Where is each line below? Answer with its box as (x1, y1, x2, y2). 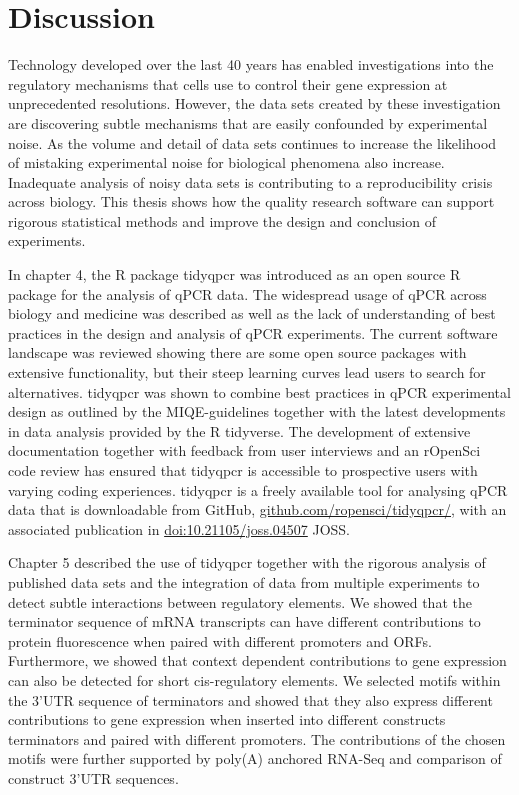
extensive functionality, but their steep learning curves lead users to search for (8, 362, 486, 383)
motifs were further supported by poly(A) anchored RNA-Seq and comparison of (8, 748, 502, 769)
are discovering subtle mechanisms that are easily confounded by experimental (8, 112, 488, 133)
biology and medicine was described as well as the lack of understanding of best (8, 303, 496, 324)
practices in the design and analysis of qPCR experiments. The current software (8, 322, 498, 343)
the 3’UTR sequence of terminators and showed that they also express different (8, 689, 493, 710)
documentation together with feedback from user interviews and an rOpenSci (8, 440, 481, 461)
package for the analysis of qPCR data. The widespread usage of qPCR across (8, 283, 487, 304)
